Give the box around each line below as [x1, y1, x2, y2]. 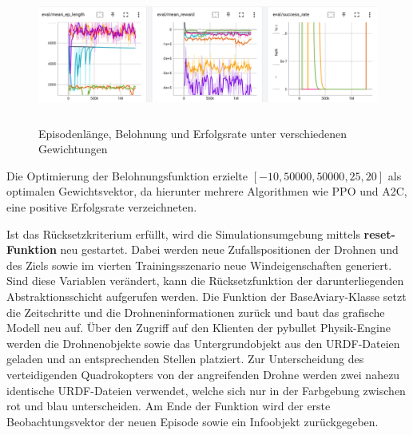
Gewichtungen [38, 140, 108, 157]
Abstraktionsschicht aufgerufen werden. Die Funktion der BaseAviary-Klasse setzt [6, 288, 407, 305]
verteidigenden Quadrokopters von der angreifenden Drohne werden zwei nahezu [6, 366, 400, 382]
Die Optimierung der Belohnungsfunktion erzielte [6, 167, 248, 184]
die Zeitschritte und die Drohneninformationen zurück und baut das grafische [6, 303, 385, 320]
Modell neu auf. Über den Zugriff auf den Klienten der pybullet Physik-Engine [6, 319, 391, 336]
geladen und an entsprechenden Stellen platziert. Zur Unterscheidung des [6, 350, 364, 367]
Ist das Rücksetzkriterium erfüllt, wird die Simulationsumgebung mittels [6, 225, 360, 242]
